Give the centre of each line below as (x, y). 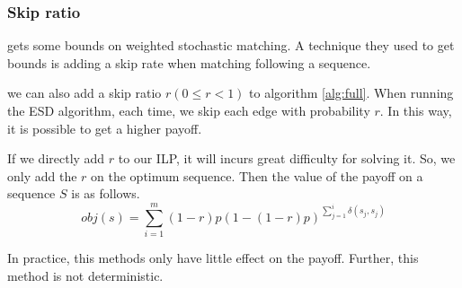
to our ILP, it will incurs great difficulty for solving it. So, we (287, 158)
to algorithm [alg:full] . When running (351, 93)
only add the (42, 175)
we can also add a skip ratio (84, 93)
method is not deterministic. (85, 275)
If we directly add (56, 158)
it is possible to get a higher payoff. (105, 128)
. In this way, (416, 110)
